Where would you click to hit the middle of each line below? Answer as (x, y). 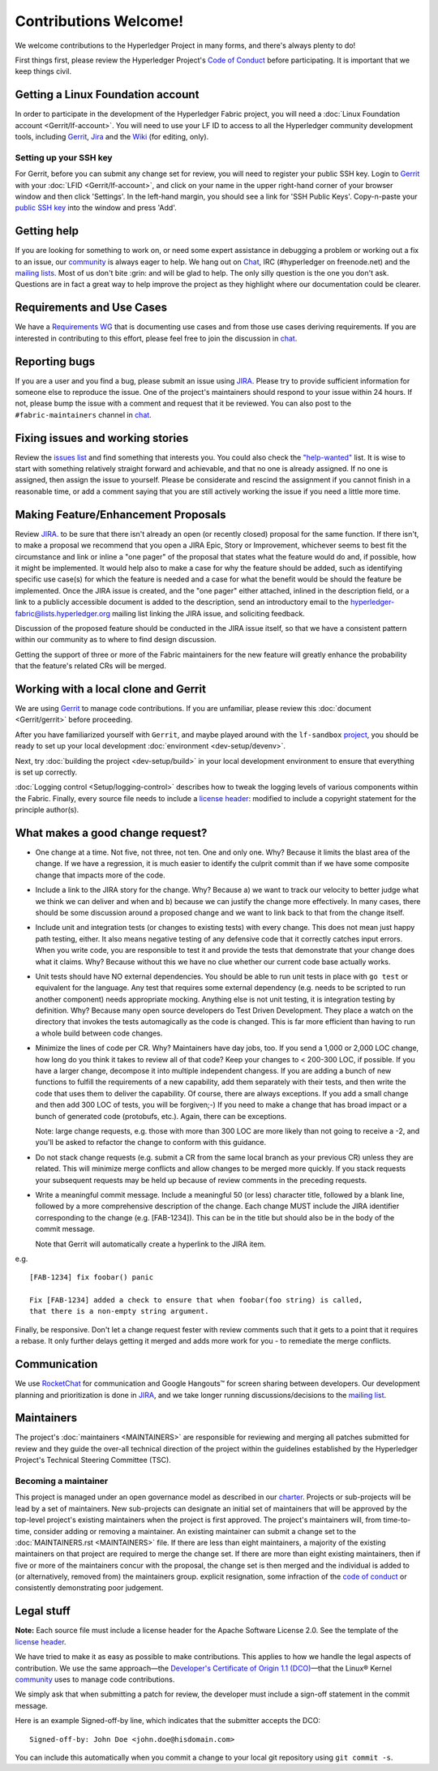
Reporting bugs (55, 361)
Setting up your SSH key (64, 157)
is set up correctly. (46, 772)
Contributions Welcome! (99, 21)
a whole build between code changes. (99, 1033)
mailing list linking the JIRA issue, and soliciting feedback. (209, 613)
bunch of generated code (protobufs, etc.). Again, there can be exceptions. (161, 1116)
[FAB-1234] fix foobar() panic (92, 1278)
